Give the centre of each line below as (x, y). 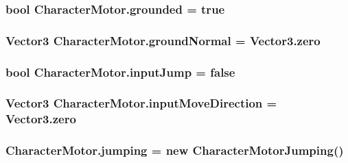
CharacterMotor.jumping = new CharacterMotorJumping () (175, 150)
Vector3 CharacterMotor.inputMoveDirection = (141, 103)
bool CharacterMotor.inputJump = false (120, 72)
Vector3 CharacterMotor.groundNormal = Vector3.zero (163, 40)
